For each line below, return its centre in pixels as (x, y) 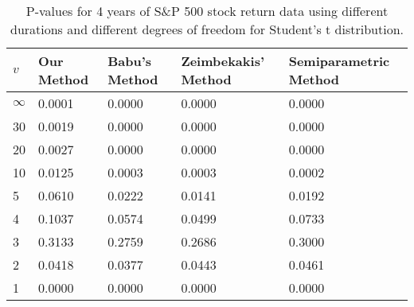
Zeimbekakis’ (223, 61)
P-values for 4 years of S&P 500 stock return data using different (207, 11)
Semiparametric (339, 61)
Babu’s (130, 61)
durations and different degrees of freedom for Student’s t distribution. (207, 29)
